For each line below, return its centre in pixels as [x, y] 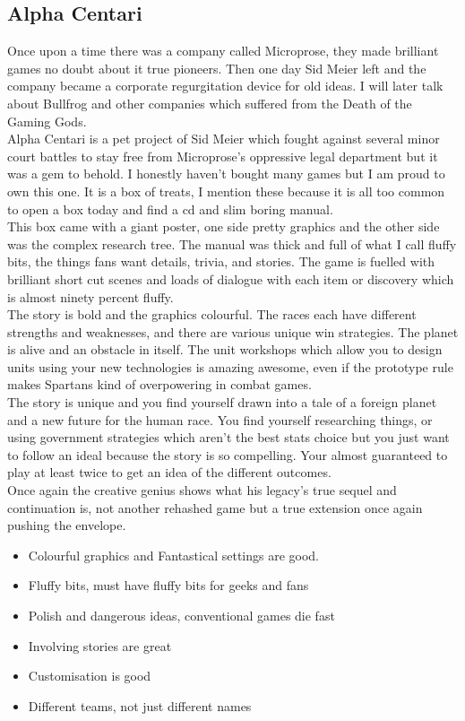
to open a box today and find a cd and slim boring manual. [170, 208]
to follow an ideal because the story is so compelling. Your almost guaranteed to [228, 454]
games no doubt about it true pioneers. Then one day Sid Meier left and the [217, 68]
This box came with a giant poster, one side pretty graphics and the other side [224, 226]
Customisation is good [90, 676]
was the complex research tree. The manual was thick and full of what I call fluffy [232, 243]
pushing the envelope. [67, 525]
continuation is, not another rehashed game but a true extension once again [215, 507]
